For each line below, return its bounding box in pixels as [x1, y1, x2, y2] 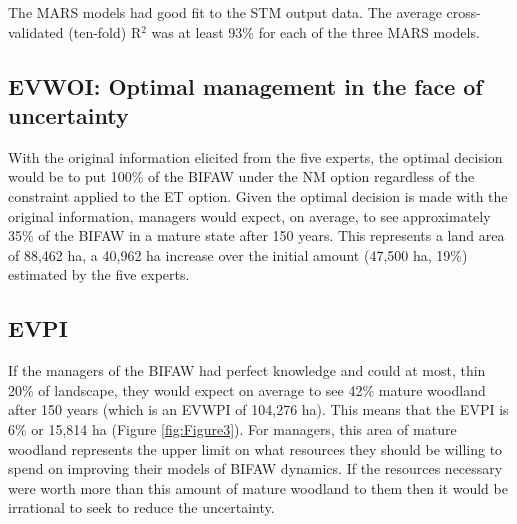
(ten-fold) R [68, 21, 142, 42]
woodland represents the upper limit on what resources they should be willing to [8, 438, 503, 459]
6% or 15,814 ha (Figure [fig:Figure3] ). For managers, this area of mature [8, 418, 457, 439]
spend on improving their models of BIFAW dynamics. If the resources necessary [8, 458, 503, 479]
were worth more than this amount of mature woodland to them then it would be [8, 477, 508, 498]
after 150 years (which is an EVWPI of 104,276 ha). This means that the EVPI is [8, 399, 509, 420]
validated [8, 21, 64, 42]
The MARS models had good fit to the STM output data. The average [8, 2, 442, 22]
